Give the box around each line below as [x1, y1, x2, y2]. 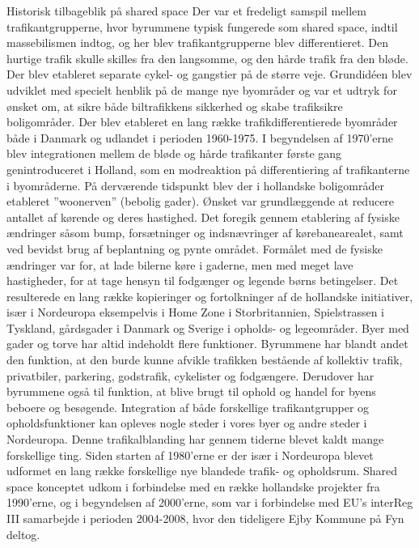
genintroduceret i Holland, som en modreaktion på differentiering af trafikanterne [6, 160, 410, 177]
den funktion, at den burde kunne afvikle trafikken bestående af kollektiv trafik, [6, 351, 403, 368]
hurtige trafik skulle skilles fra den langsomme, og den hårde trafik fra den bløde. [6, 49, 408, 66]
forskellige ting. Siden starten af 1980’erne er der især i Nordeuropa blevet [6, 446, 374, 463]
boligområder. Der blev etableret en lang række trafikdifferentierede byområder [6, 113, 398, 130]
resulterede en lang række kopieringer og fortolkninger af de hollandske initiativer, [6, 287, 413, 304]
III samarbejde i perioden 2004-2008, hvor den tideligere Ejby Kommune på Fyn [6, 510, 404, 526]
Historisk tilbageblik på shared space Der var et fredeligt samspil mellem [6, 2, 366, 19]
